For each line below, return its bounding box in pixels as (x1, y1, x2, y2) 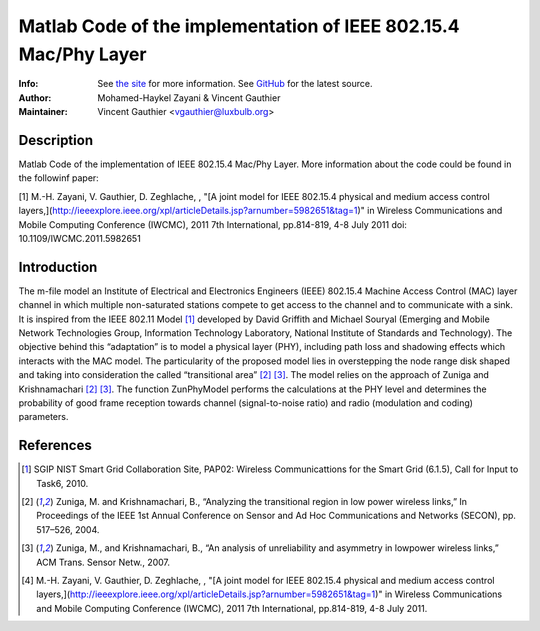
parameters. (18, 411, 69, 423)
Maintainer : (18, 106, 69, 118)
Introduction (18, 258, 98, 275)
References (18, 437, 92, 454)
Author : (18, 91, 52, 104)
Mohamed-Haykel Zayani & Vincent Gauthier (97, 91, 281, 104)
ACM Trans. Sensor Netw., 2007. (36, 556, 170, 568)
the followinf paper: (18, 172, 99, 184)
